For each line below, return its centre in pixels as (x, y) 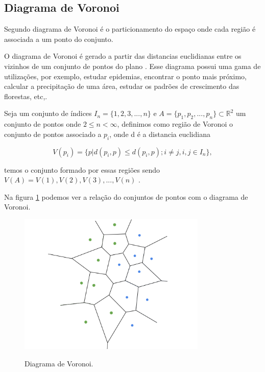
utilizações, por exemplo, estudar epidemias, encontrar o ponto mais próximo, (125, 76)
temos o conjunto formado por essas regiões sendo (82, 169)
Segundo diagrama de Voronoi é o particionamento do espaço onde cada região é (130, 29)
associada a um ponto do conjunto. (59, 39)
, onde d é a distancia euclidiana (160, 134)
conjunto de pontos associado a (53, 134)
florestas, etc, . (26, 96)
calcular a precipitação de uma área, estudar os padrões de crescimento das (122, 86)
